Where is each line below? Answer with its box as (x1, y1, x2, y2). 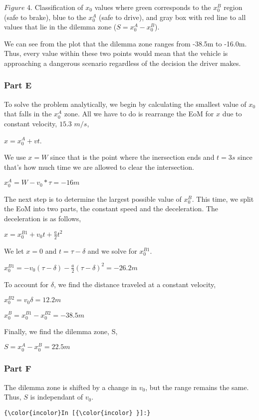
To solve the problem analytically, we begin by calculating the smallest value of (4, 98, 247, 109)
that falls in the (4, 108, 52, 119)
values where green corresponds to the (94, 2, 211, 12)
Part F (4, 362, 31, 375)
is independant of (30, 392, 83, 402)
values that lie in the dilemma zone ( (4, 21, 117, 32)
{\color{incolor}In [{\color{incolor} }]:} (4, 409, 151, 417)
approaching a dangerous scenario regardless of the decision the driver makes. (4, 57, 241, 68)
